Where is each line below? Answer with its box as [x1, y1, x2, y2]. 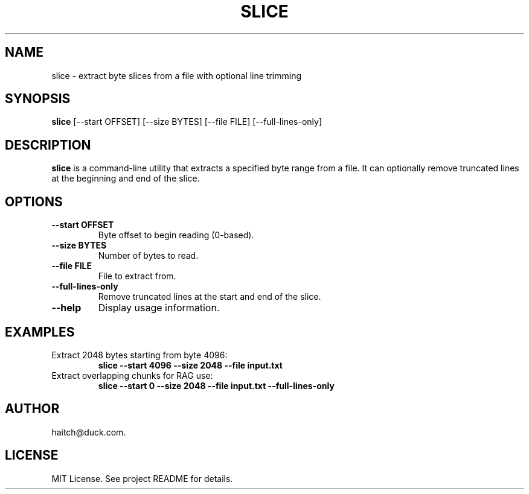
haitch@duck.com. [51, 426, 126, 437]
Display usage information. [98, 302, 220, 314]
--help [51, 302, 82, 314]
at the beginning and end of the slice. [51, 173, 200, 184]
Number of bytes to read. [98, 250, 199, 261]
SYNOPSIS [5, 91, 71, 107]
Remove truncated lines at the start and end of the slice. [98, 291, 321, 302]
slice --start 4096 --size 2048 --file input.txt [98, 359, 283, 370]
